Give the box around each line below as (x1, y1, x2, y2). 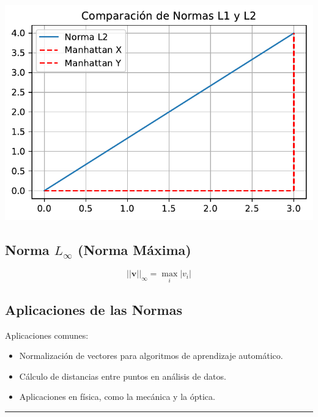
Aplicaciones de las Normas (5, 300, 182, 319)
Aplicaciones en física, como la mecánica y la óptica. (19, 390, 215, 403)
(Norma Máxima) (78, 240, 191, 259)
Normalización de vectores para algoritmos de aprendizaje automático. (19, 349, 283, 362)
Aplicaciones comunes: (5, 328, 89, 341)
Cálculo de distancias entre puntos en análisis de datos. (19, 369, 226, 382)
